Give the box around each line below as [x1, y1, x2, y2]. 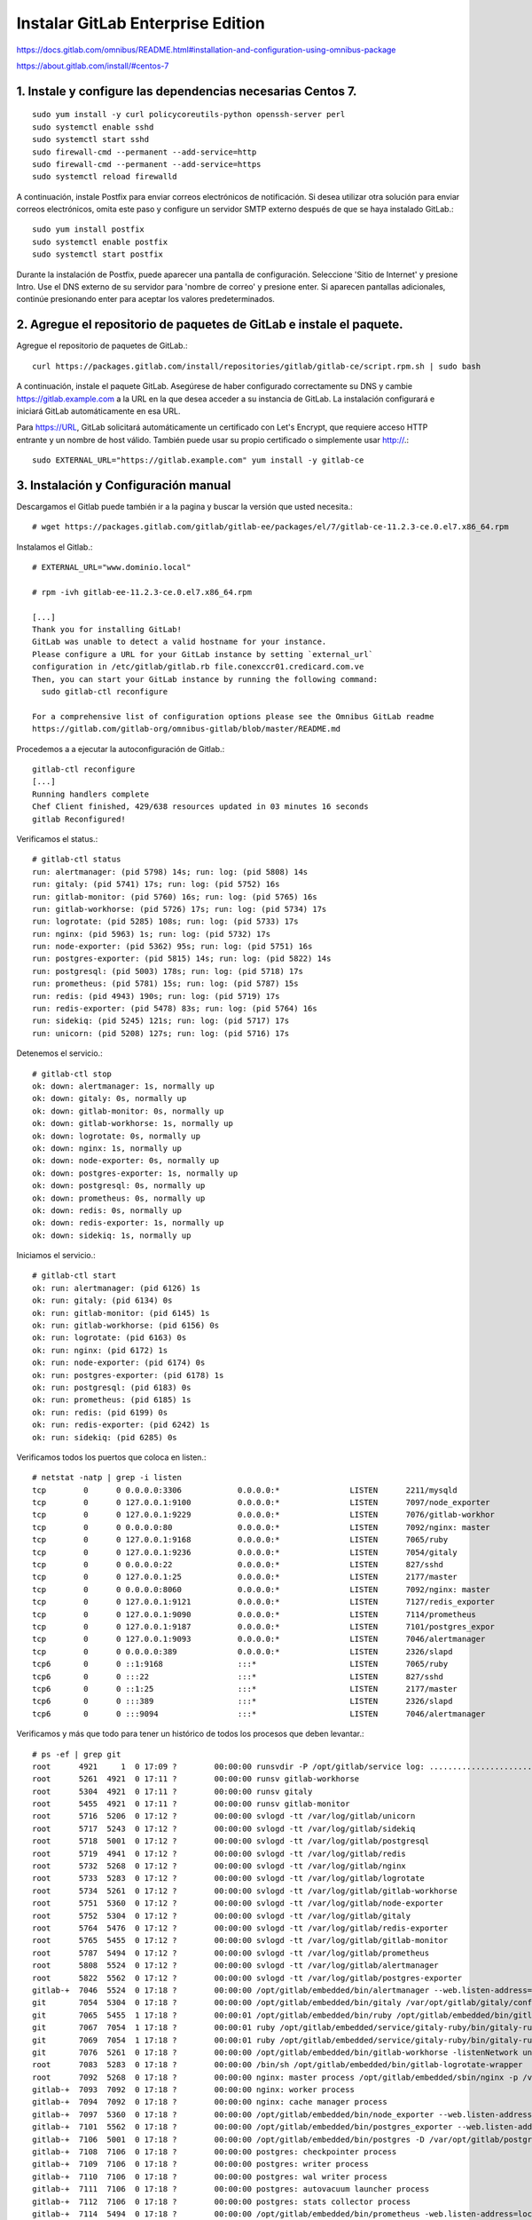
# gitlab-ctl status [32, 854, 121, 865]
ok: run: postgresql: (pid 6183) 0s [32, 1382, 192, 1392]
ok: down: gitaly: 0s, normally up [32, 1093, 187, 1104]
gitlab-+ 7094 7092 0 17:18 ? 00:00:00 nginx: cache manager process [32, 2097, 387, 2107]
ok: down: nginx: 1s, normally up [32, 1143, 182, 1154]
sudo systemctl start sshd [32, 134, 150, 145]
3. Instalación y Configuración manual [16, 478, 231, 493]
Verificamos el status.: [16, 833, 98, 844]
